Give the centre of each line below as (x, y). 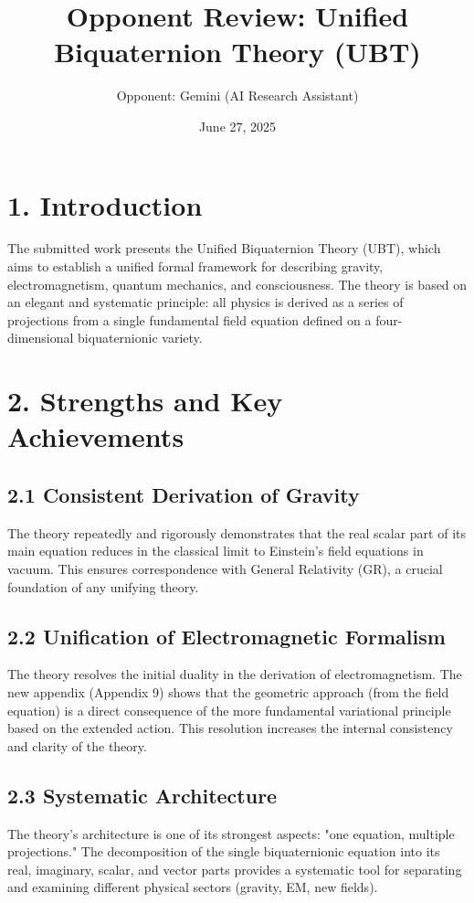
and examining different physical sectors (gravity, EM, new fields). (193, 887)
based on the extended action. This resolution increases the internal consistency (230, 728)
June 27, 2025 (237, 126)
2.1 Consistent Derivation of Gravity (184, 494)
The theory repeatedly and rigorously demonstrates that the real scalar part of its (237, 532)
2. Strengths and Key (145, 401)
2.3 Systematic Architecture (142, 795)
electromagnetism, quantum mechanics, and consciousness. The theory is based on (237, 284)
